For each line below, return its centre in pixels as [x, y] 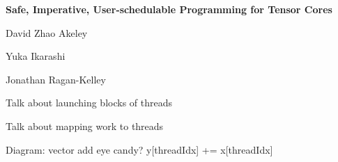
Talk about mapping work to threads [85, 125]
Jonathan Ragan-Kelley [56, 79]
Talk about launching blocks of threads [89, 103]
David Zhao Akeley [47, 32]
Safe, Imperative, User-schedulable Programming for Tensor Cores [169, 9]
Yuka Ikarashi [36, 56]
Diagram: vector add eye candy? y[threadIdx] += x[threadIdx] [139, 149]
